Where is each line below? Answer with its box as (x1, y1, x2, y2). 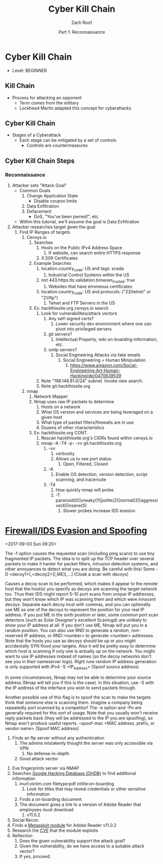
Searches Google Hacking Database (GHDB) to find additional (12, 771, 136, 777)
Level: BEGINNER (12, 67, 47, 73)
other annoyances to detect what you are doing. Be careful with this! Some (5, 566, 155, 572)
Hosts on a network (41, 404, 81, 410)
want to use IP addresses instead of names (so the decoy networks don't (5, 653, 152, 659)
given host (41, 414, 62, 420)
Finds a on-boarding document (19, 797, 82, 802)
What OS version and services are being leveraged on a (41, 409, 153, 415)
